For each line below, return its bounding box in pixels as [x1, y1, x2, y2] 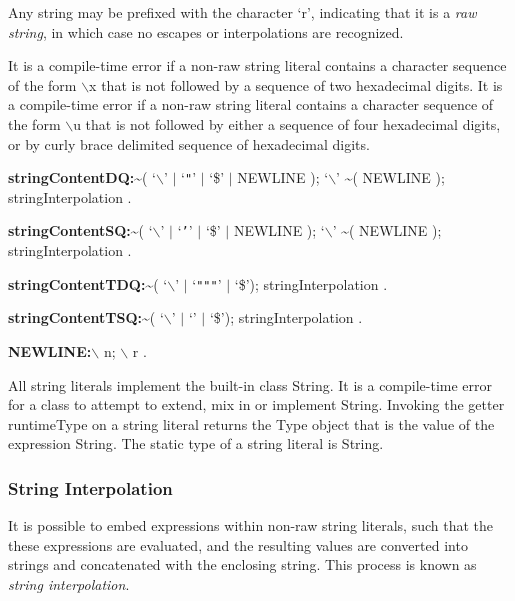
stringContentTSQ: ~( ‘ [8, 307, 164, 328]
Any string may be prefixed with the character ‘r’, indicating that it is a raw [8, 2, 477, 22]
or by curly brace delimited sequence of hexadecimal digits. [8, 133, 370, 154]
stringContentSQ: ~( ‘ [8, 220, 153, 241]
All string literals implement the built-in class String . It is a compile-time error [8, 374, 493, 395]
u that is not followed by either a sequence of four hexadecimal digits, [73, 113, 501, 134]
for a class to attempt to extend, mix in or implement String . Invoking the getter [8, 394, 505, 415]
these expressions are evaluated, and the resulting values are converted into [8, 534, 468, 555]
